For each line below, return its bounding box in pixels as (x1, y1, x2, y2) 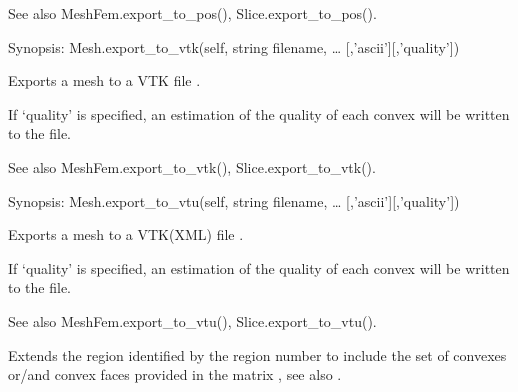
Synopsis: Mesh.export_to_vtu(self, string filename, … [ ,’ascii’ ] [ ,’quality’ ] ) (8, 190, 460, 211)
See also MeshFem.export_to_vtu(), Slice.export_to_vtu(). (8, 310, 377, 331)
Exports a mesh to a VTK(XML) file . (8, 224, 244, 245)
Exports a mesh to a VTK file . (8, 70, 201, 91)
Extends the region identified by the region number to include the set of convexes (8, 344, 507, 365)
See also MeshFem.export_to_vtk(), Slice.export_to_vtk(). (8, 156, 376, 177)
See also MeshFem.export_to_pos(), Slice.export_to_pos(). (8, 3, 377, 23)
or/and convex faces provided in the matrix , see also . (8, 364, 342, 385)
